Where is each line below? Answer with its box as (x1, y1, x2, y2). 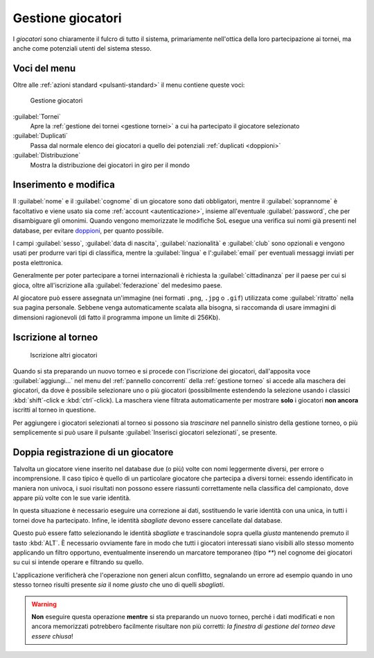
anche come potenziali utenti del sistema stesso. (12, 44, 152, 52)
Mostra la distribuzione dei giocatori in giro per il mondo (30, 160, 190, 169)
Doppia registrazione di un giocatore (12, 446, 174, 458)
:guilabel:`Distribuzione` (12, 151, 81, 160)
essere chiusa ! (31, 632, 73, 640)
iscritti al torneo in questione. (12, 406, 96, 414)
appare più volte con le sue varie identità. (12, 493, 131, 502)
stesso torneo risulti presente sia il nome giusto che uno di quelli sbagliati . (12, 580, 225, 589)
